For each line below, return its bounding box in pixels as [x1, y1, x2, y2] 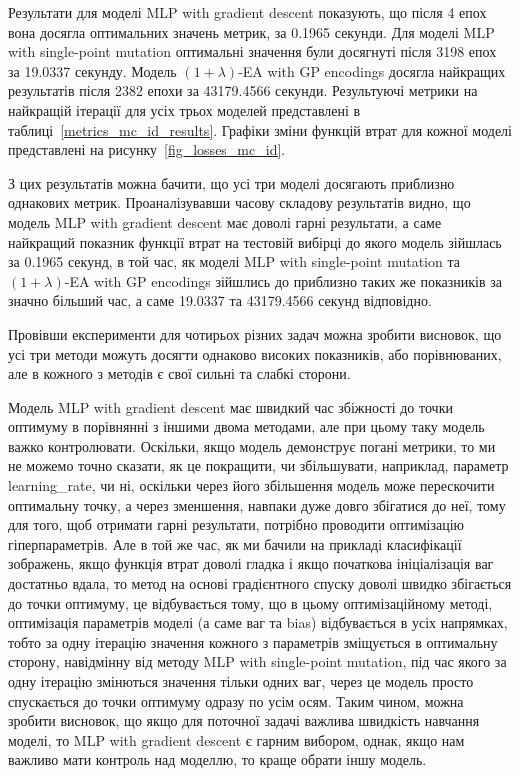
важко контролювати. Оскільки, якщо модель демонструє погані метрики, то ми [8, 435, 496, 456]
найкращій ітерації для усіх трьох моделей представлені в [8, 99, 361, 120]
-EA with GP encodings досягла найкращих [238, 60, 506, 81]
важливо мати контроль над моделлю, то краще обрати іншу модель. [8, 749, 427, 770]
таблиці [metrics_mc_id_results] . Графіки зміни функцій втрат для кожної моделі [8, 119, 512, 140]
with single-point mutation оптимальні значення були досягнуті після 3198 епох [8, 41, 497, 62]
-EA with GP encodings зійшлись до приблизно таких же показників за [64, 270, 502, 291]
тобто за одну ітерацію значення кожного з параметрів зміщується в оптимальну [8, 631, 498, 652]
